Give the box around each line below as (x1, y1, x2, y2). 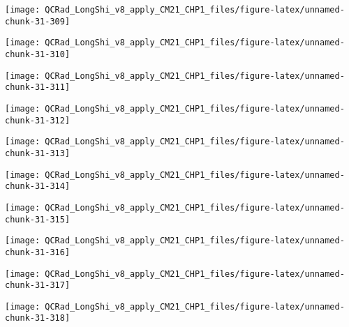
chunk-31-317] (5, 280, 70, 291)
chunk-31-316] (5, 247, 70, 257)
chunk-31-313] (5, 148, 70, 158)
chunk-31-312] (5, 115, 70, 126)
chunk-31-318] (5, 313, 70, 324)
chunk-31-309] (5, 16, 70, 26)
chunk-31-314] (5, 181, 70, 192)
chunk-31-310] (5, 49, 70, 59)
